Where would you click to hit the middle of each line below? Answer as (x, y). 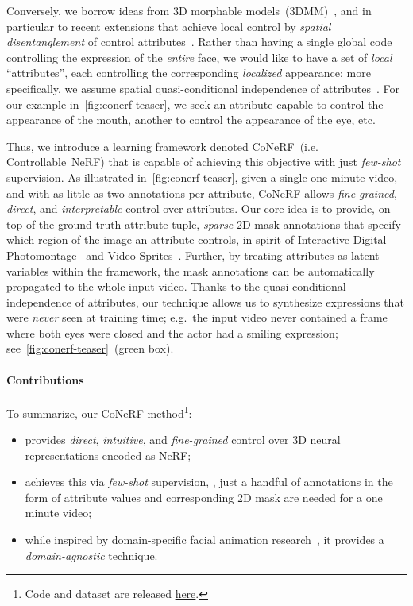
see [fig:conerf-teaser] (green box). (90, 348)
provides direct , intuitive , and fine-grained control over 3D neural (183, 440)
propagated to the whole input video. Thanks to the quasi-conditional (176, 286)
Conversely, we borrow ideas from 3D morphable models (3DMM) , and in (189, 10)
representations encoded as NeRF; (108, 455)
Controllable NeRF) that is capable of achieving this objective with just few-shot (204, 162)
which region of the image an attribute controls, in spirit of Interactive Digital (197, 239)
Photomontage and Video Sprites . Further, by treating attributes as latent (193, 255)
